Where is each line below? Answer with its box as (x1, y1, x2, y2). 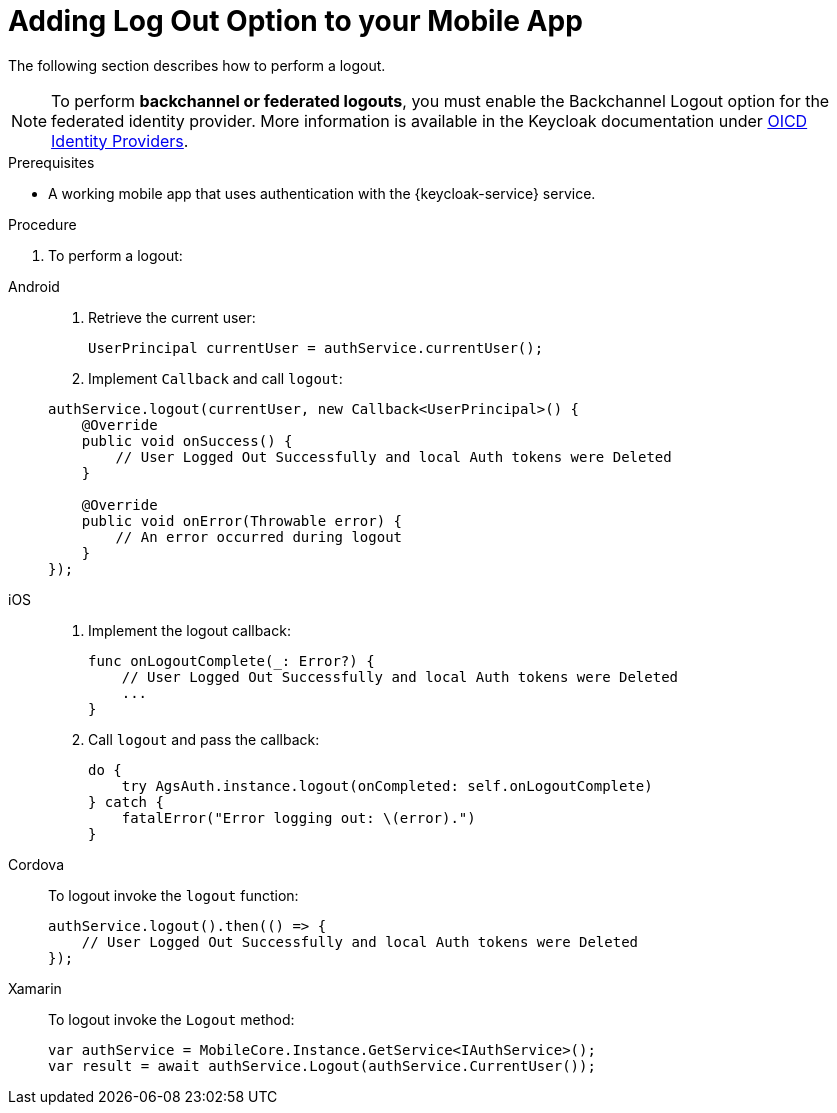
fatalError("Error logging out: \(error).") (121, 809, 476, 826)
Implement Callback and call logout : (88, 369, 343, 387)
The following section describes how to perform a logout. (8, 56, 386, 74)
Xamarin (8, 979, 62, 997)
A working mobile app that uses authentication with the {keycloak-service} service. (48, 184, 596, 202)
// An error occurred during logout (115, 528, 403, 545)
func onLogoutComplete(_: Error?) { (88, 652, 375, 669)
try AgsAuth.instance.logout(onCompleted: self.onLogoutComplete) (121, 777, 653, 794)
